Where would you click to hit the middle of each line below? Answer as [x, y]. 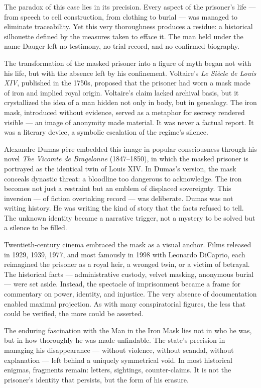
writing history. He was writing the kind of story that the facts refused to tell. [124, 208]
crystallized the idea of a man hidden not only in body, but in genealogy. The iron [130, 102]
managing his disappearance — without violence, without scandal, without [119, 350]
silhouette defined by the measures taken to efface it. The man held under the [124, 36]
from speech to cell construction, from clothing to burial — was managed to [121, 16]
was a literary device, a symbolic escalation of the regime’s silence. [106, 132]
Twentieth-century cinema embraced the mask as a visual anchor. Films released [128, 245]
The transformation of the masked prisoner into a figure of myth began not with [128, 63]
